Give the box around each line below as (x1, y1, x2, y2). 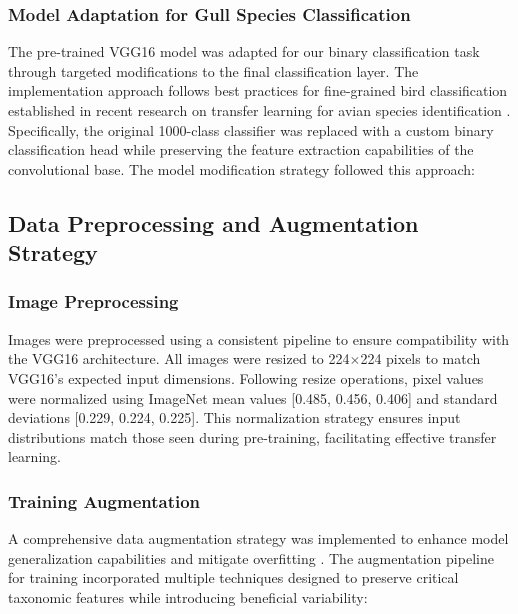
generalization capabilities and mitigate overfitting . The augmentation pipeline (8, 547, 494, 568)
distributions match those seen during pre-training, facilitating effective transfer (8, 426, 497, 447)
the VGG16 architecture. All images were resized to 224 (8, 348, 350, 369)
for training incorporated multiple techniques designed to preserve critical (8, 567, 459, 588)
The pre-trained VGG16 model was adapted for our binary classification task (8, 41, 480, 62)
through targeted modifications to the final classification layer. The (8, 60, 419, 81)
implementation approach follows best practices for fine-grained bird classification (8, 80, 508, 101)
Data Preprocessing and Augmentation (8, 207, 419, 238)
